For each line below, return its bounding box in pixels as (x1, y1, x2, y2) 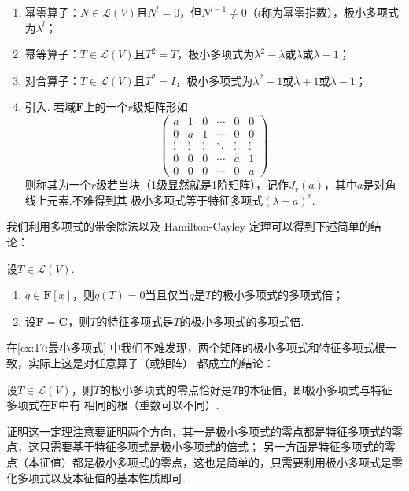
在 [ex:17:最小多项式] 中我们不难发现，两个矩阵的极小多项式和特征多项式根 (6, 339, 385, 356)
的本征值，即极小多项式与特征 (238, 381, 393, 397)
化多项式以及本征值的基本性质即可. (6, 469, 186, 485)
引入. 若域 (24, 98, 76, 115)
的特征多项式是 (96, 312, 174, 329)
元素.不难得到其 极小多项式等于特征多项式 (46, 191, 263, 208)
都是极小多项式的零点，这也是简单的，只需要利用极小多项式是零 (72, 453, 403, 470)
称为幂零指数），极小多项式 (260, 4, 399, 20)
